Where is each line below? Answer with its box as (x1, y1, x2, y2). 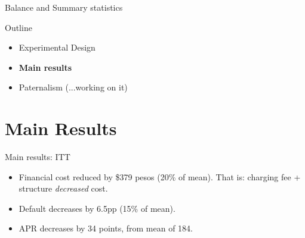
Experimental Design (19, 41, 95, 54)
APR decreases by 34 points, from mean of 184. (19, 222, 193, 234)
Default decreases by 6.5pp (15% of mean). (19, 202, 175, 214)
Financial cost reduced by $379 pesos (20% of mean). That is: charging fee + (19, 170, 301, 183)
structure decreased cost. (19, 182, 108, 195)
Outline (5, 21, 32, 33)
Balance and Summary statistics (5, 1, 123, 13)
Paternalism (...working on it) (19, 81, 128, 93)
